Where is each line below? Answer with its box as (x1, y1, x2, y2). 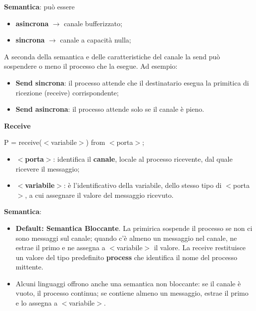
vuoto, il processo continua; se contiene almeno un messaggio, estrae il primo (15, 288, 249, 298)
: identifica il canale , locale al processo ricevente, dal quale (53, 153, 233, 164)
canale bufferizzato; (64, 18, 122, 28)
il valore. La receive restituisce (154, 242, 246, 253)
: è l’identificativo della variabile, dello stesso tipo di (63, 180, 222, 190)
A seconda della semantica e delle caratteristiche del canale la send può (4, 51, 220, 61)
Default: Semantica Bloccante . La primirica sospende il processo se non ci (15, 222, 253, 233)
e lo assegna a (15, 298, 57, 308)
